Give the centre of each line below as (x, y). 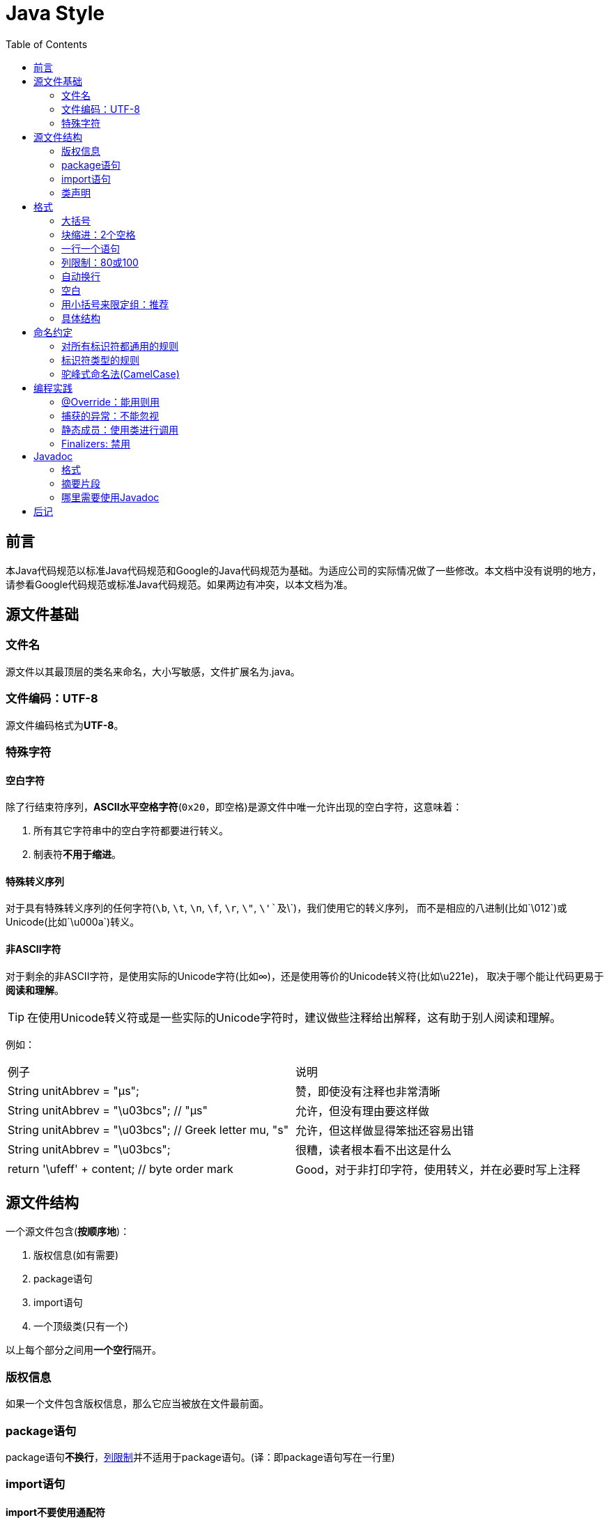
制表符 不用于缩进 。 (77, 854)
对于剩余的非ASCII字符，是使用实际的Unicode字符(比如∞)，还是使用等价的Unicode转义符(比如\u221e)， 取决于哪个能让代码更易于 (305, 976)
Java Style (55, 13)
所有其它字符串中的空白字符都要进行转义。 (131, 831)
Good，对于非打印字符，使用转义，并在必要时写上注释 (438, 1169)
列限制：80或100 (100, 262)
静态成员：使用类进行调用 (120, 429)
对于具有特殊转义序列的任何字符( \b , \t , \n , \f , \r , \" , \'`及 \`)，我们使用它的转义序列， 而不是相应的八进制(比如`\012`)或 (286, 908)
